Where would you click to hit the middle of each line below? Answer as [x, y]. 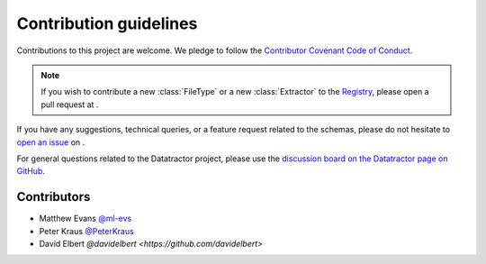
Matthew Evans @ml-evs [85, 218]
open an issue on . [51, 142]
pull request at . [70, 105]
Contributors [54, 197]
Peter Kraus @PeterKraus [86, 231]
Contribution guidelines [107, 23]
